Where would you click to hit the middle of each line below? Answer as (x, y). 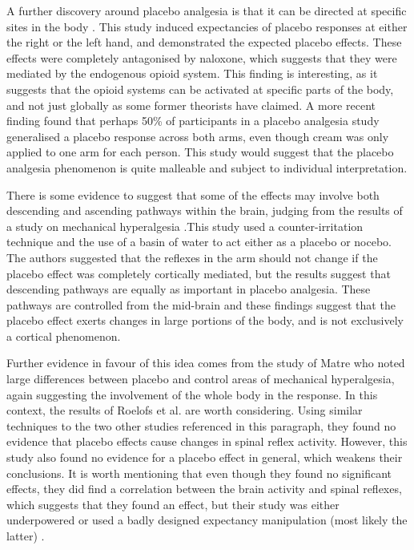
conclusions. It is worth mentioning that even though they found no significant (199, 473)
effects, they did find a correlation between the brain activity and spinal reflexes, (204, 489)
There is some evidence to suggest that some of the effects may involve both (193, 194)
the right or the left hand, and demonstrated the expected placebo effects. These (204, 42)
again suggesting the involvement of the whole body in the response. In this (192, 394)
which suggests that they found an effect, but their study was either (173, 504)
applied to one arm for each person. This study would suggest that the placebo (200, 152)
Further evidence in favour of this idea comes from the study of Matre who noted (206, 363)
